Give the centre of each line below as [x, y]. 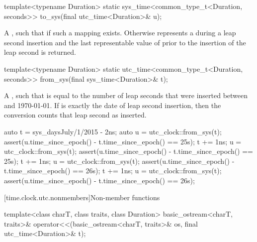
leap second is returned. [40, 52]
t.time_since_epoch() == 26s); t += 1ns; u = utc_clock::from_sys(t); [113, 171]
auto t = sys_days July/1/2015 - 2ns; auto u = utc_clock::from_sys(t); [113, 131]
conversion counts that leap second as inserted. [75, 115]
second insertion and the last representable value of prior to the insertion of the [125, 42]
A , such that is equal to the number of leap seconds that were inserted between [126, 95]
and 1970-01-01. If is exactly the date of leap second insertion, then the [113, 105]
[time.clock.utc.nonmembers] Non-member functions [82, 197]
